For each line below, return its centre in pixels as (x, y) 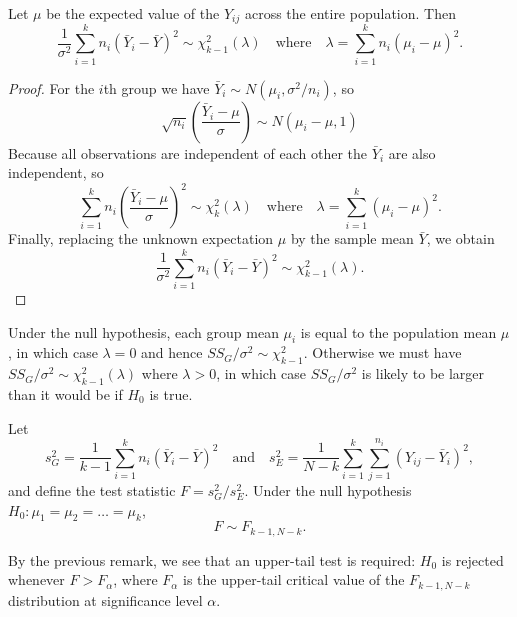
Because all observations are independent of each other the (188, 152)
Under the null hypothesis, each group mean (143, 331)
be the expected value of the (133, 13)
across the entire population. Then (350, 13)
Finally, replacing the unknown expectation (141, 238)
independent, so (56, 172)
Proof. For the (51, 87)
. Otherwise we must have (382, 352)
